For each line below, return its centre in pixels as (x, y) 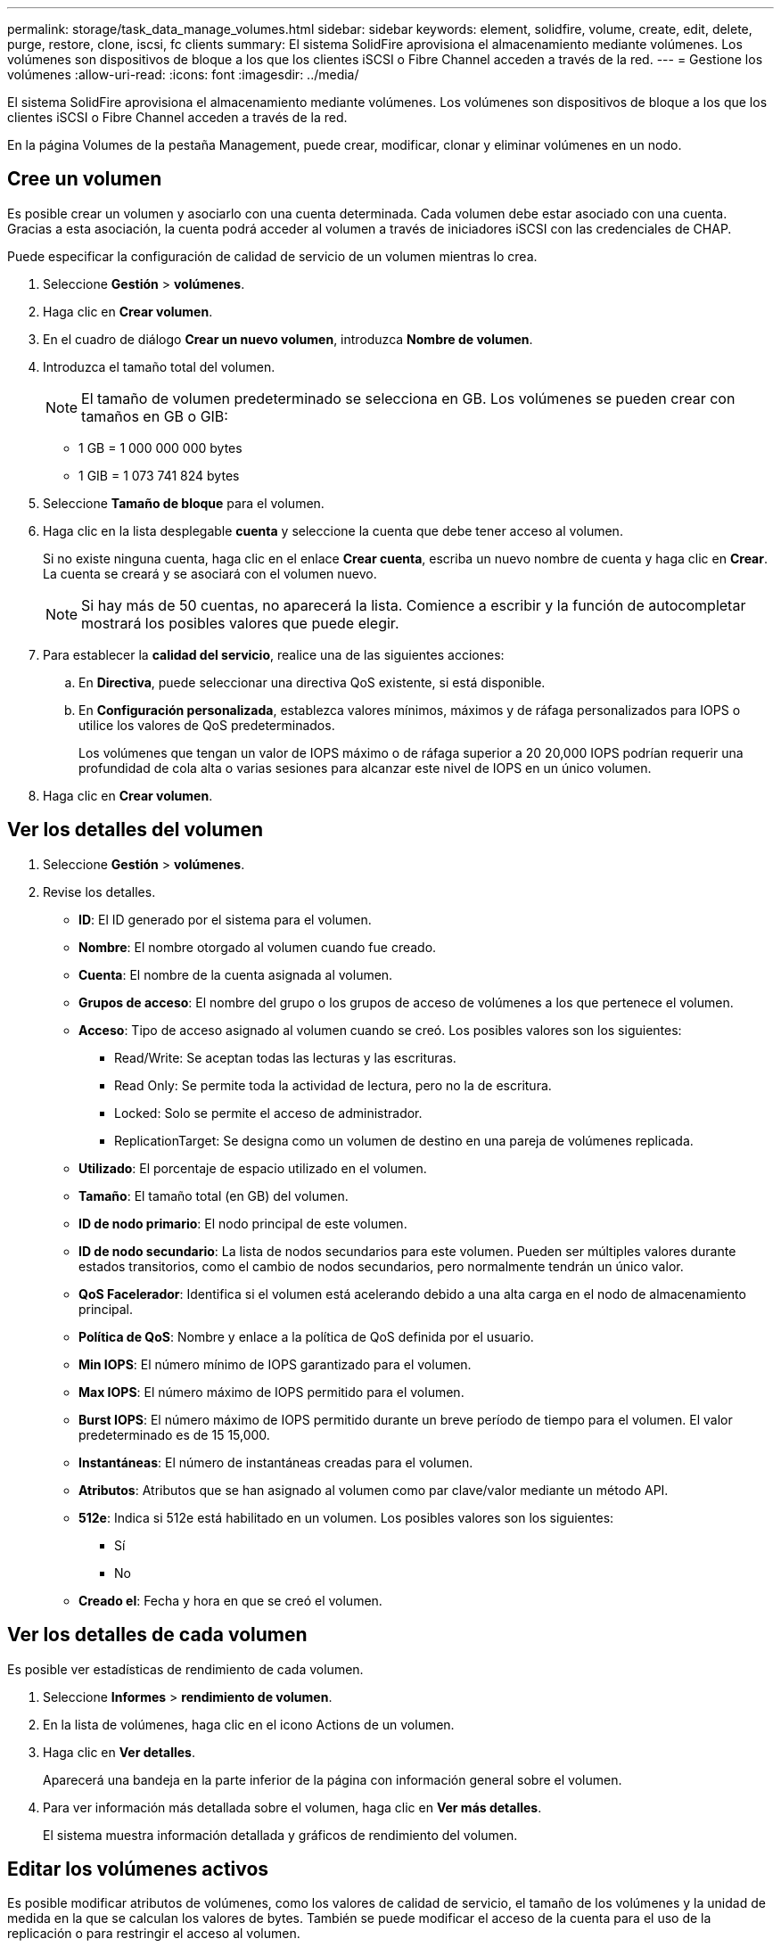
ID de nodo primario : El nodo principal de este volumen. (243, 1223)
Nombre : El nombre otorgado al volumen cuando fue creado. (258, 947)
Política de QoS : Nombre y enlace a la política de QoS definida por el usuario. (306, 1336)
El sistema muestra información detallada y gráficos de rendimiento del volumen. (280, 1835)
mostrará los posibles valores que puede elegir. (240, 623)
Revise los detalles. (99, 891)
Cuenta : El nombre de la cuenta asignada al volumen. (236, 974)
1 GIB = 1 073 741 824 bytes (159, 475)
